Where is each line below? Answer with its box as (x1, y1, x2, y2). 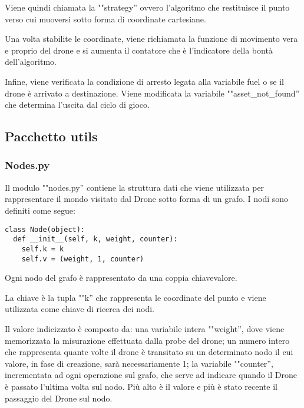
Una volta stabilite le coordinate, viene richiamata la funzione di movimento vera (5, 32, 298, 45)
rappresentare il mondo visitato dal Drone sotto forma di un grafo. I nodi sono (5, 193, 289, 205)
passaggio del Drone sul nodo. (5, 392, 113, 404)
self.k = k (21, 244, 64, 253)
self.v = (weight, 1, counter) (21, 254, 144, 263)
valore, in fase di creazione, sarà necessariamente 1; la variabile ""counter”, (5, 357, 273, 369)
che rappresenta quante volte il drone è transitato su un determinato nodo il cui (5, 346, 293, 358)
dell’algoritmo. (5, 55, 57, 68)
